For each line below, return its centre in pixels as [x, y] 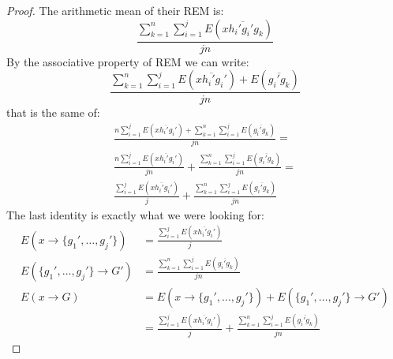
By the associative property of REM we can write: [128, 61]
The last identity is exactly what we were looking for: [135, 214]
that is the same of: [53, 112]
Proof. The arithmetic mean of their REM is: [115, 10]
